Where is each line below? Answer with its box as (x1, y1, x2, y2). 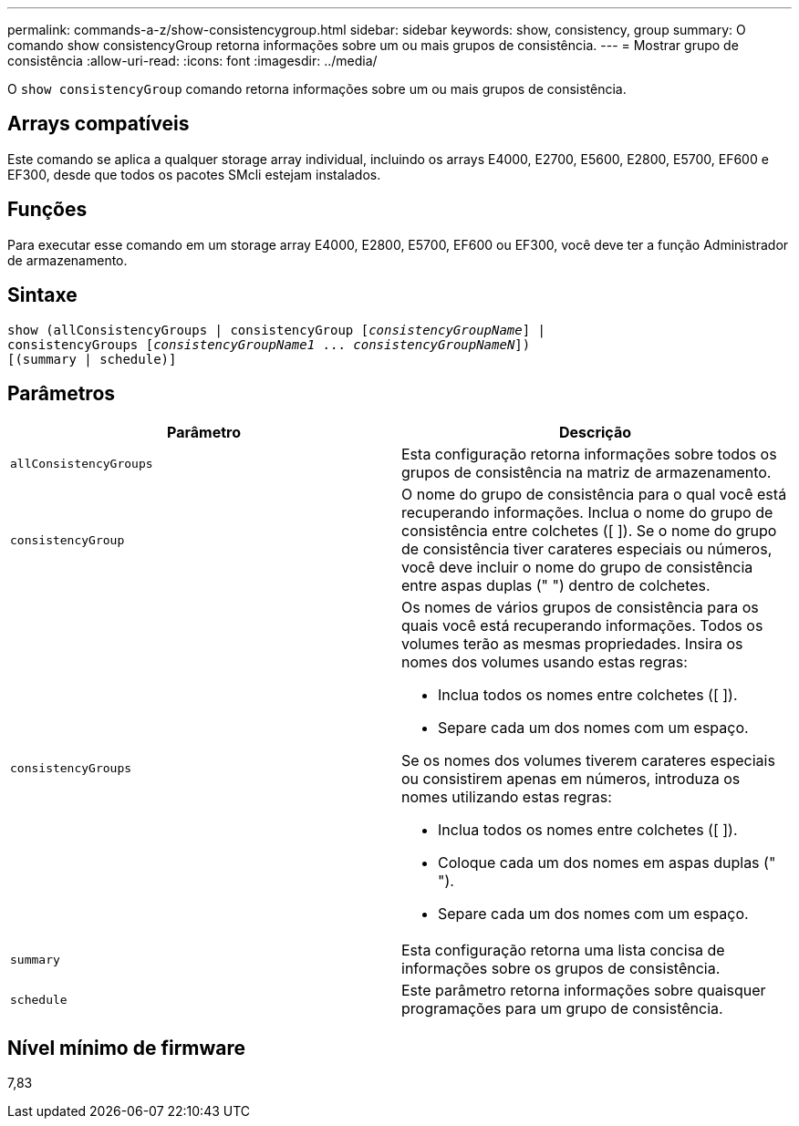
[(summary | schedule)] (7, 351, 177, 367)
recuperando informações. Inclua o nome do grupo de (401, 503, 773, 522)
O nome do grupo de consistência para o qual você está (401, 485, 787, 504)
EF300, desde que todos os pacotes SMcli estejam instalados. (7, 166, 381, 182)
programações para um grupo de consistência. (401, 999, 723, 1018)
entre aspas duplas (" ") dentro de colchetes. (401, 576, 711, 595)
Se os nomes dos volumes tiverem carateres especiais (401, 751, 775, 770)
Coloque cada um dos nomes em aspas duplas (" (438, 853, 776, 873)
